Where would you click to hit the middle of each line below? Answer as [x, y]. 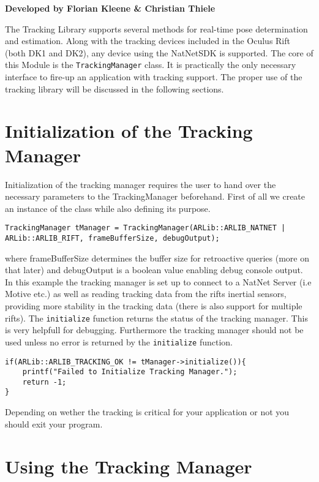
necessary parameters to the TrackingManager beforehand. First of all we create [155, 196]
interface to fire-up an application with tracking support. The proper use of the [154, 77]
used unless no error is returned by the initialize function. [119, 341]
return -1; [44, 382]
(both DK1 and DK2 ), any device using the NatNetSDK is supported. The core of [159, 52]
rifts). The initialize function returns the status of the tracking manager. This [156, 318]
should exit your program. [54, 424]
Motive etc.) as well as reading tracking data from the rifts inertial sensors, [146, 294]
